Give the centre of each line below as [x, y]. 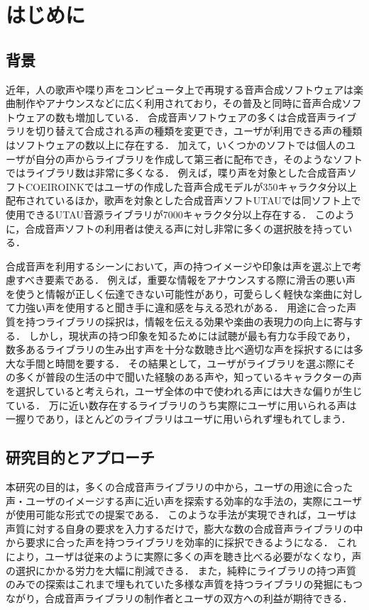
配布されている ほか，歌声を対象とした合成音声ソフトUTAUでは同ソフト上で [183, 200]
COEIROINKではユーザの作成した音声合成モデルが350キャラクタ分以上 [191, 186]
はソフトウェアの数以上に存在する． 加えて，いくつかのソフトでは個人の [176, 144]
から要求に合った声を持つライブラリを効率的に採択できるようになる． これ [181, 542]
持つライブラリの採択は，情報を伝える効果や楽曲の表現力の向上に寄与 [189, 322]
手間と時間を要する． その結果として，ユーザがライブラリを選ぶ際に [185, 363]
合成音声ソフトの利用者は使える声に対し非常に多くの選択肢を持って [184, 228]
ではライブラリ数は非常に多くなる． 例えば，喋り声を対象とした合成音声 [176, 173]
